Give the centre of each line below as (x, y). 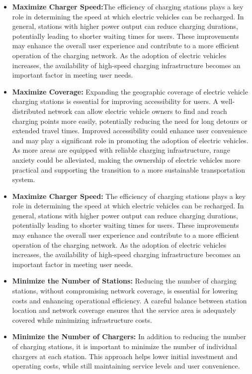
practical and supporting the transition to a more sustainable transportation (128, 169)
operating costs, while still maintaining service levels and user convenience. (126, 366)
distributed (29, 111)
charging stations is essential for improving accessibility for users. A (115, 101)
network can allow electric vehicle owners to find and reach (137, 111)
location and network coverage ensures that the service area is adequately (124, 310)
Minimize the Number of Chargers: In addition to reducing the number (129, 336)
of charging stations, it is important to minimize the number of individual (125, 346)
